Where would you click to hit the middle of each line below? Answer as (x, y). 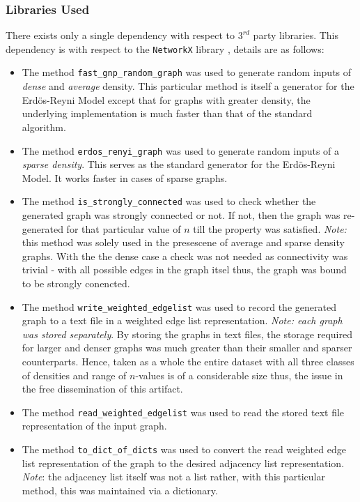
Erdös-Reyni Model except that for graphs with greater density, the (166, 99)
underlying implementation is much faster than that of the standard (167, 113)
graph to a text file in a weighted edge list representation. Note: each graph (182, 320)
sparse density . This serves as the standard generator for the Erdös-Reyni (179, 164)
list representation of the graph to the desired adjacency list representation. (183, 463)
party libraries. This (296, 35)
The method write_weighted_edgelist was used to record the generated (179, 306)
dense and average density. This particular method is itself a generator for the (188, 86)
